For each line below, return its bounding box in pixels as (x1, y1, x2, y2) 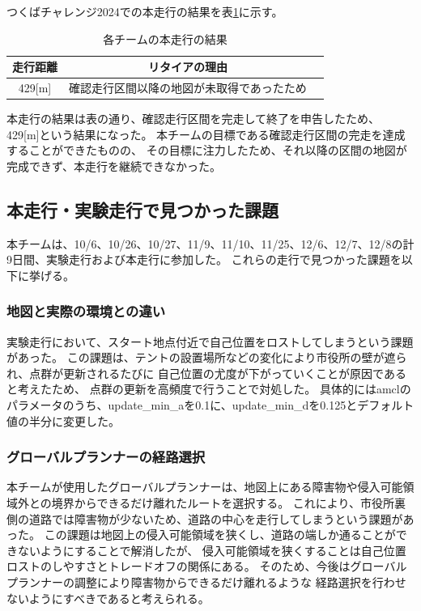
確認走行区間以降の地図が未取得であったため (69, 79, 307, 96)
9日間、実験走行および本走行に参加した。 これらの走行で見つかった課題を (6, 251, 402, 268)
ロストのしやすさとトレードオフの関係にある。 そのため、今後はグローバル (6, 558, 407, 575)
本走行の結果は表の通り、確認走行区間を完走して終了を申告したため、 (6, 110, 381, 127)
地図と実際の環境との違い (6, 301, 166, 321)
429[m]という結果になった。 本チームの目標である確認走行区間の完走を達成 (6, 125, 406, 142)
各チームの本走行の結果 (103, 30, 228, 47)
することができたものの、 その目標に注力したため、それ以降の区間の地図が (6, 142, 407, 159)
